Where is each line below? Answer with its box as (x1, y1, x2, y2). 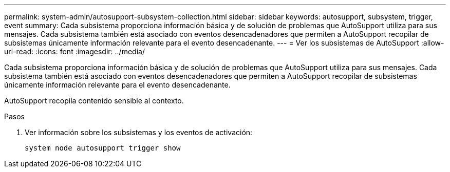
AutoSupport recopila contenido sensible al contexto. (4, 96, 184, 105)
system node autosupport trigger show (25, 144, 181, 152)
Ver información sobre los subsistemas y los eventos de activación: (25, 128, 253, 137)
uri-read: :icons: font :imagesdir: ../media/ (4, 47, 145, 56)
